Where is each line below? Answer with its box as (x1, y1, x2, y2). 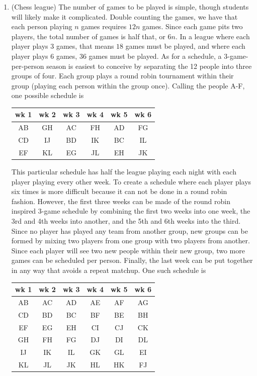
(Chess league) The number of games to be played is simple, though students (11, 2, 249, 12)
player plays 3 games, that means (11, 41, 114, 51)
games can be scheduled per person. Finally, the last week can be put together (11, 255, 253, 265)
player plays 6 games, (11, 50, 77, 61)
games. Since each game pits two (142, 21, 243, 32)
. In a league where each (175, 31, 250, 41)
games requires (81, 21, 127, 32)
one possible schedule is (11, 90, 84, 101)
